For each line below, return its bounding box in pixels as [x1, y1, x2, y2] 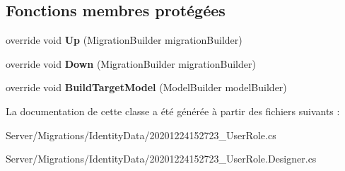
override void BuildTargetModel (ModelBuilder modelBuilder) [6, 80, 287, 95]
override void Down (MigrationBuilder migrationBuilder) [6, 56, 256, 71]
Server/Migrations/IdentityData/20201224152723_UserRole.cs [6, 127, 276, 142]
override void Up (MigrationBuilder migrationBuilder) [6, 33, 242, 47]
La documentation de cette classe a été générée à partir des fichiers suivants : [6, 103, 340, 118]
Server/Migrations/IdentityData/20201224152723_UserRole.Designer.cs [6, 151, 317, 166]
